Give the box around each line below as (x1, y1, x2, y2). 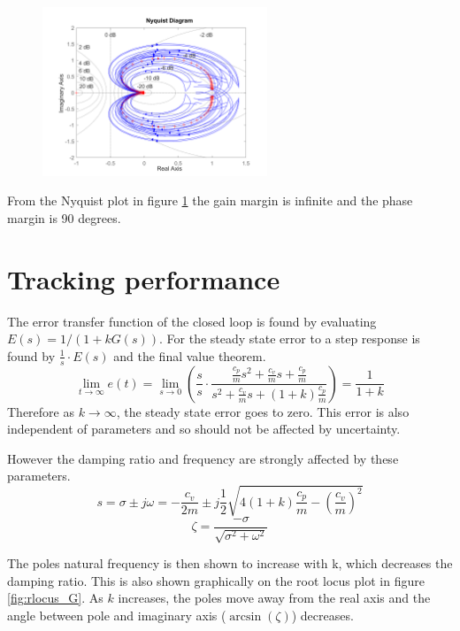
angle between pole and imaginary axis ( (7, 605, 226, 624)
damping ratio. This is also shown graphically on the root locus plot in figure (7, 571, 425, 589)
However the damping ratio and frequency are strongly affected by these (7, 449, 399, 467)
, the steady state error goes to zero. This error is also (116, 402, 410, 420)
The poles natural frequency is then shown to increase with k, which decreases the (7, 554, 453, 573)
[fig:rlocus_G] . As (7, 589, 103, 607)
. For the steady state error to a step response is (159, 329, 420, 348)
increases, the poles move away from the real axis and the (118, 589, 431, 607)
